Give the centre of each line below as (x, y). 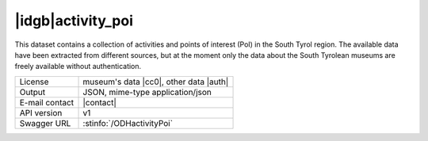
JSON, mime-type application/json (147, 92)
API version (41, 112)
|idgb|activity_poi (74, 21)
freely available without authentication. (78, 67)
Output (32, 92)
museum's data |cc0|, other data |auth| (156, 82)
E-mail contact (47, 102)
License (34, 82)
